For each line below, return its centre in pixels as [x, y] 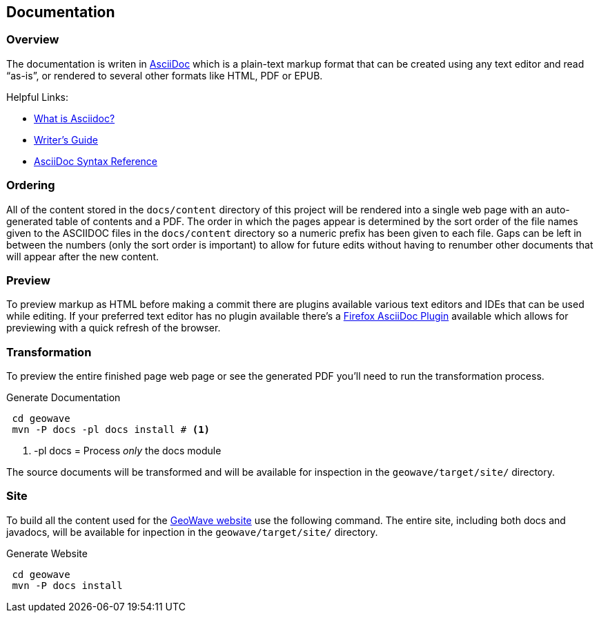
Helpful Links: [38, 97]
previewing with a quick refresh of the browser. [114, 328]
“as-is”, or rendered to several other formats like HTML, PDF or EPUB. [165, 75]
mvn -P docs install [67, 585]
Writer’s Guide [66, 139]
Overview [33, 40]
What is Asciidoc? [75, 118]
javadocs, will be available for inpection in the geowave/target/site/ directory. [192, 532]
